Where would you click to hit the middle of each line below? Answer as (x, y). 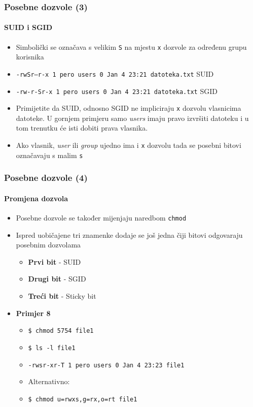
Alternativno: (49, 381)
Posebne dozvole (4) (46, 178)
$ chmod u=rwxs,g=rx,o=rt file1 (83, 399)
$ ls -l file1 (52, 348)
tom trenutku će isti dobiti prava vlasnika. (82, 128)
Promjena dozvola (36, 198)
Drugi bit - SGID (57, 279)
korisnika (30, 57)
